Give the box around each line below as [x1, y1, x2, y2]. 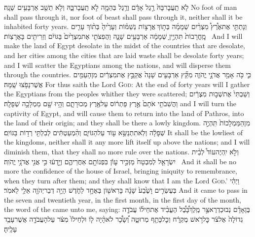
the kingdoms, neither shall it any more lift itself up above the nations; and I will [4, 137, 250, 147]
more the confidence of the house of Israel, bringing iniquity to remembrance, [4, 166, 237, 176]
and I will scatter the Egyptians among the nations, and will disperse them [4, 59, 231, 70]
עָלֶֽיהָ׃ [4, 223, 17, 234]
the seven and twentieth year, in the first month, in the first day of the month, [4, 194, 242, 205]
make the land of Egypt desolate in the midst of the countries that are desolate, [4, 40, 246, 51]
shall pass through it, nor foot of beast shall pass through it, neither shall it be [4, 11, 243, 22]
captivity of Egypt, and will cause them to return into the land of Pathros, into [4, 108, 244, 118]
